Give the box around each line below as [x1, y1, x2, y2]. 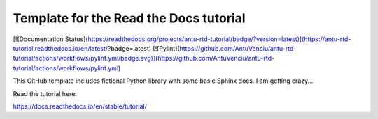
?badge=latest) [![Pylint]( [107, 44, 180, 52]
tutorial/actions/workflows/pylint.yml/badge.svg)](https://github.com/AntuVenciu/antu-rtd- [13, 54, 275, 63]
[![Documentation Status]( [13, 35, 88, 43]
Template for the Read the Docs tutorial [13, 10, 246, 26]
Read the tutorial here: [13, 89, 77, 97]
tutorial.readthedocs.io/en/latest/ [13, 44, 108, 52]
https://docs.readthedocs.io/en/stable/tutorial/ [13, 102, 147, 111]
